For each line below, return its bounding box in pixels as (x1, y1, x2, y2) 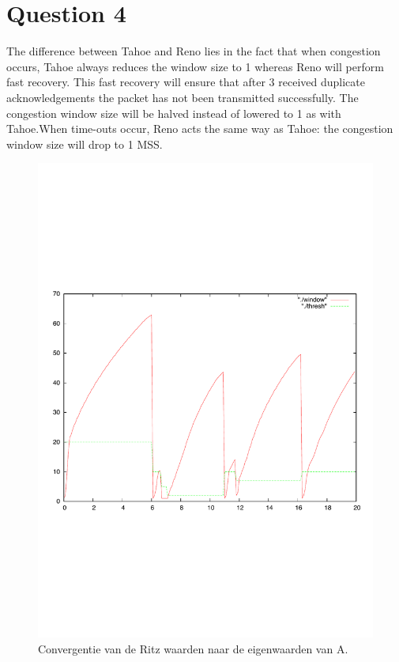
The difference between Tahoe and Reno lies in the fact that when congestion (6, 43, 381, 59)
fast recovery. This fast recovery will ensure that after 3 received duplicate (6, 74, 365, 90)
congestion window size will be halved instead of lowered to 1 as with (6, 104, 341, 121)
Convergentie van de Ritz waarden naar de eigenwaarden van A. (38, 640, 348, 656)
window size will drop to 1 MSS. (6, 135, 163, 152)
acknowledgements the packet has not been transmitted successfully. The (6, 89, 359, 105)
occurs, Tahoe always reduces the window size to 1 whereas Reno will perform (6, 58, 384, 74)
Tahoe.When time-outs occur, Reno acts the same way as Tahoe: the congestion (6, 120, 393, 137)
